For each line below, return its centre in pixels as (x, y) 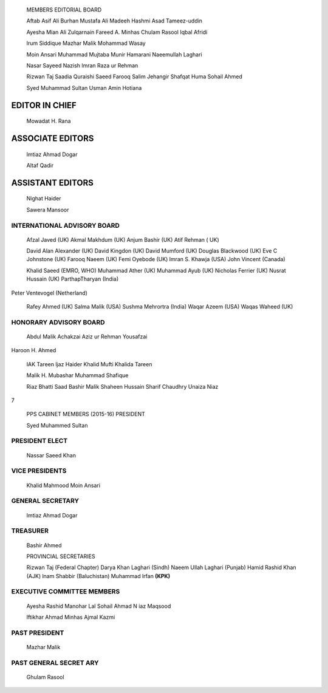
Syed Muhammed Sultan (57, 425)
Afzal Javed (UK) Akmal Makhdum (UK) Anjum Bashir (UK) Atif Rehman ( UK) (123, 239)
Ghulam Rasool (45, 677)
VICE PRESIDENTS (39, 471)
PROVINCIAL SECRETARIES (61, 556)
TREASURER (30, 531)
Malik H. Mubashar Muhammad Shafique (77, 375)
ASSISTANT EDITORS (53, 183)
